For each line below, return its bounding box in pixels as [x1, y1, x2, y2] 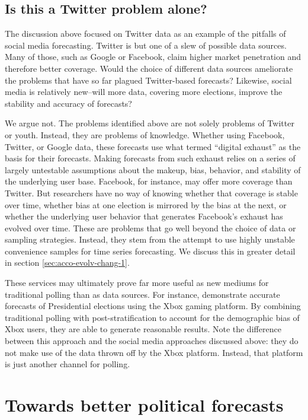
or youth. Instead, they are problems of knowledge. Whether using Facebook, [5, 128, 285, 141]
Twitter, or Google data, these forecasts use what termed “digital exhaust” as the [5, 140, 301, 152]
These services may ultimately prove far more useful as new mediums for [5, 276, 269, 289]
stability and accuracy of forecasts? [5, 97, 132, 109]
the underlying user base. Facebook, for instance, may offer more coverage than [5, 175, 293, 187]
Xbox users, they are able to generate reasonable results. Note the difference [5, 323, 281, 335]
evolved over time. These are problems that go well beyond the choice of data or [5, 221, 296, 234]
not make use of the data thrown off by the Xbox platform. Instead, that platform [5, 346, 303, 358]
